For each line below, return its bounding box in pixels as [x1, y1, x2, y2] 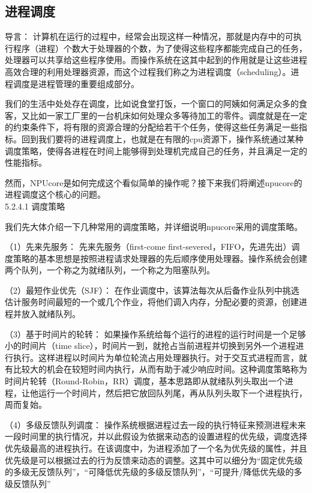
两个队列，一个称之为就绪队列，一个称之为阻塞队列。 [5, 264, 215, 276]
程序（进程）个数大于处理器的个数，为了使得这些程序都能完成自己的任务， [13, 41, 307, 54]
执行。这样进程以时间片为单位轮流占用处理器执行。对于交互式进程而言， [13, 351, 299, 363]
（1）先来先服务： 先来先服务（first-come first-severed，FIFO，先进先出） [5, 240, 292, 253]
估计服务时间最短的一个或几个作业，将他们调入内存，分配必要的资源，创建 [5, 295, 299, 308]
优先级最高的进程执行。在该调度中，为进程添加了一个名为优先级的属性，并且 [5, 442, 307, 455]
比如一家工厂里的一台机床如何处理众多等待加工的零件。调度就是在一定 [29, 109, 307, 121]
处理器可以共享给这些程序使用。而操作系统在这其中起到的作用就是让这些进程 [5, 53, 307, 66]
